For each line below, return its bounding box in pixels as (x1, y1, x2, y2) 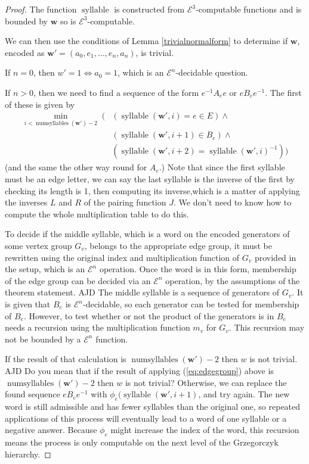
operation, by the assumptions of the (165, 274, 300, 287)
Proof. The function (5, 3, 77, 15)
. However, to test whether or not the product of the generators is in (23, 309, 274, 322)
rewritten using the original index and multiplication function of (5, 251, 240, 263)
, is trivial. (135, 46, 174, 58)
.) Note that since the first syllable (159, 161, 285, 173)
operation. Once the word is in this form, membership (99, 263, 296, 275)
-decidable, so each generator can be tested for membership (82, 298, 299, 310)
